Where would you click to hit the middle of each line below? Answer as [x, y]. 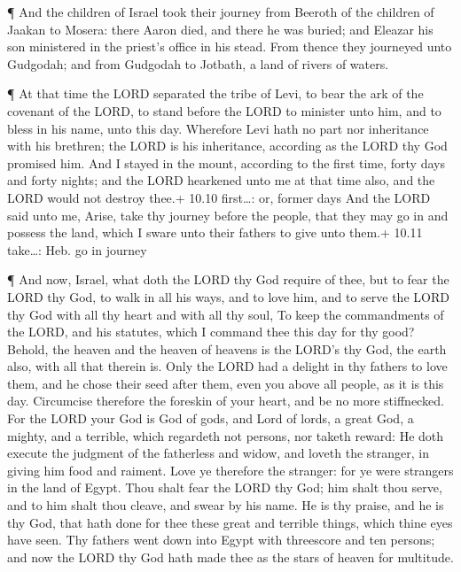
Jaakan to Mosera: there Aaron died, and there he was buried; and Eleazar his [220, 29]
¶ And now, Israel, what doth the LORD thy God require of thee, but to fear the [228, 279]
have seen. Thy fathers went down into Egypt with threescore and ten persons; [221, 540]
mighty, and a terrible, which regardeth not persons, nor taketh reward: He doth [226, 435]
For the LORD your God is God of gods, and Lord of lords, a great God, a [211, 418]
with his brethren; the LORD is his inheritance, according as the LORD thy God [227, 146]
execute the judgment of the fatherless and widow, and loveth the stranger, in [218, 453]
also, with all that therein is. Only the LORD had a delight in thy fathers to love [227, 366]
